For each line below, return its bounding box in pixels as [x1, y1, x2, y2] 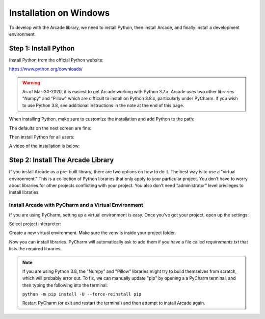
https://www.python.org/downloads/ [9, 66, 83, 72]
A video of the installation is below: [9, 143, 80, 149]
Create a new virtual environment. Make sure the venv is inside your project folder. [9, 230, 176, 236]
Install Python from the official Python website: [9, 57, 104, 63]
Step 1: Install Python [9, 44, 75, 53]
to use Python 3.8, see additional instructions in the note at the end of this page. [22, 102, 184, 108]
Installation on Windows [9, 7, 110, 18]
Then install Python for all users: [9, 134, 75, 140]
